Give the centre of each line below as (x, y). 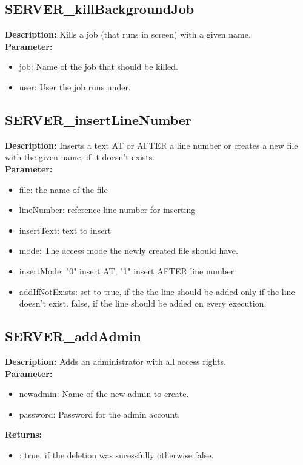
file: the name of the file (63, 189)
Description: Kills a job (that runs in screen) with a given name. (128, 34)
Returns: (24, 434)
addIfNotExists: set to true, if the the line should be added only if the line (157, 291)
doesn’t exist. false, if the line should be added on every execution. (143, 303)
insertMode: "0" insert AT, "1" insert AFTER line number (127, 270)
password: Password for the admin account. (100, 414)
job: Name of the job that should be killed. (99, 66)
